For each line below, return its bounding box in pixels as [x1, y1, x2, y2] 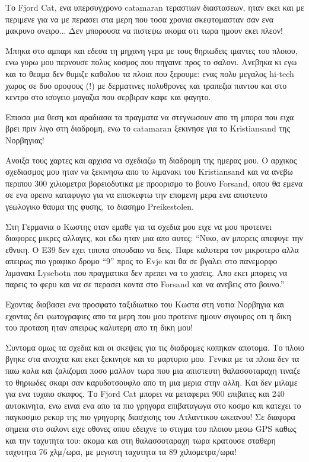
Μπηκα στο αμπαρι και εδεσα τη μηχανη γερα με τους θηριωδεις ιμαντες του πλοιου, [5, 44, 298, 56]
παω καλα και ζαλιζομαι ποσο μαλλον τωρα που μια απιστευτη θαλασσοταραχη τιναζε [5, 364, 301, 377]
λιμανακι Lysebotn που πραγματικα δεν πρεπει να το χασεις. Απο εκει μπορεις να [5, 266, 288, 278]
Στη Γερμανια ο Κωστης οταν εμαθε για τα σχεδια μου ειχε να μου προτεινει [5, 220, 272, 232]
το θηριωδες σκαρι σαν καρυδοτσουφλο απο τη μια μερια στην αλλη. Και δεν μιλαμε [5, 376, 298, 388]
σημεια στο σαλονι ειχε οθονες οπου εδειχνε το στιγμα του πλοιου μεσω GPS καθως [5, 422, 297, 434]
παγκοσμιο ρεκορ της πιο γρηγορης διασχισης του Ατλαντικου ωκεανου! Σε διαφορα [5, 410, 295, 423]
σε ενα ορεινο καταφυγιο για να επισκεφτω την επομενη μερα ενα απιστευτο [5, 188, 267, 201]
